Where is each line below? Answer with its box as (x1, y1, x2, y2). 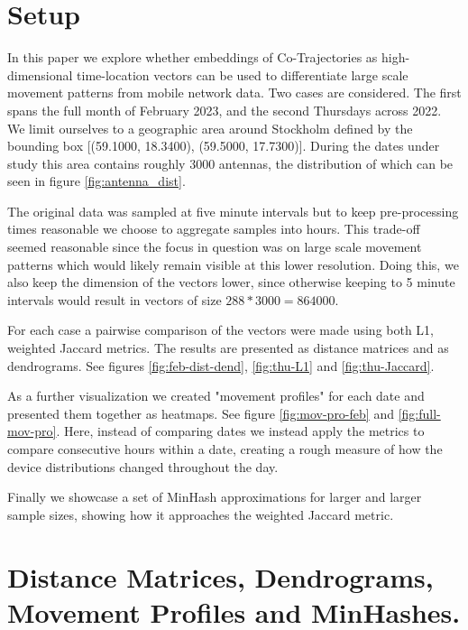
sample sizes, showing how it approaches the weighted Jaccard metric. (7, 505, 394, 523)
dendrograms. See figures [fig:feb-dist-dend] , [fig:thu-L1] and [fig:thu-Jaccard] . (7, 356, 435, 375)
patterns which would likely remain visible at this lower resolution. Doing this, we (7, 255, 459, 273)
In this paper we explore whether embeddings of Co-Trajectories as (7, 48, 378, 67)
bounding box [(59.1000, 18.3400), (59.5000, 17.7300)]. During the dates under (7, 136, 440, 155)
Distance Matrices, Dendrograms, (7, 558, 434, 595)
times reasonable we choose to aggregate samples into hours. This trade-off (7, 219, 420, 238)
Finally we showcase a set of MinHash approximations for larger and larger (7, 487, 422, 506)
